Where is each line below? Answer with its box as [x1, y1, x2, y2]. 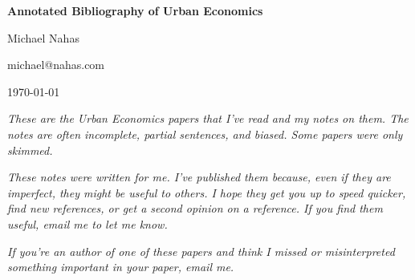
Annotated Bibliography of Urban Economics [7, 2, 263, 18]
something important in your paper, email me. [7, 258, 234, 275]
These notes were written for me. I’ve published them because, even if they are [7, 168, 391, 185]
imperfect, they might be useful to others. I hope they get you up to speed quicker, [7, 184, 406, 201]
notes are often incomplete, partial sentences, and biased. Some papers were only [7, 125, 403, 142]
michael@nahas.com [7, 56, 105, 73]
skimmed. [7, 141, 53, 158]
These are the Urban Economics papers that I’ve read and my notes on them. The [7, 110, 409, 127]
